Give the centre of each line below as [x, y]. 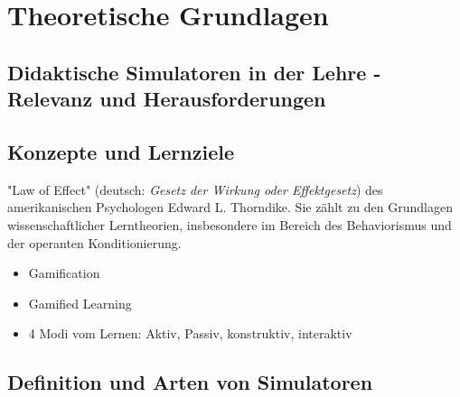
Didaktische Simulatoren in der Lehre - [194, 72]
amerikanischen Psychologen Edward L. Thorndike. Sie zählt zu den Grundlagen [230, 207]
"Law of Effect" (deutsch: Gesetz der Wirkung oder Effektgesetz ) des [195, 189]
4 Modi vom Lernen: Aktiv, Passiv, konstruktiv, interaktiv [190, 333]
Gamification [64, 273]
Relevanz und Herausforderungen [167, 99]
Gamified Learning [80, 303]
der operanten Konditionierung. [94, 242]
